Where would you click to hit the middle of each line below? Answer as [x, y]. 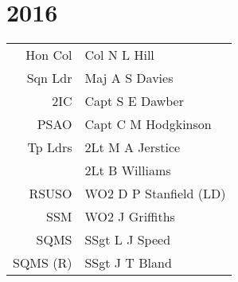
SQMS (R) [43, 263]
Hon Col [49, 55]
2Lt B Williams [128, 170]
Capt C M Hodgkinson [148, 124]
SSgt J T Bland [128, 263]
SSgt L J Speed [128, 240]
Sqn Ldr [49, 78]
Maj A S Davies [129, 78]
